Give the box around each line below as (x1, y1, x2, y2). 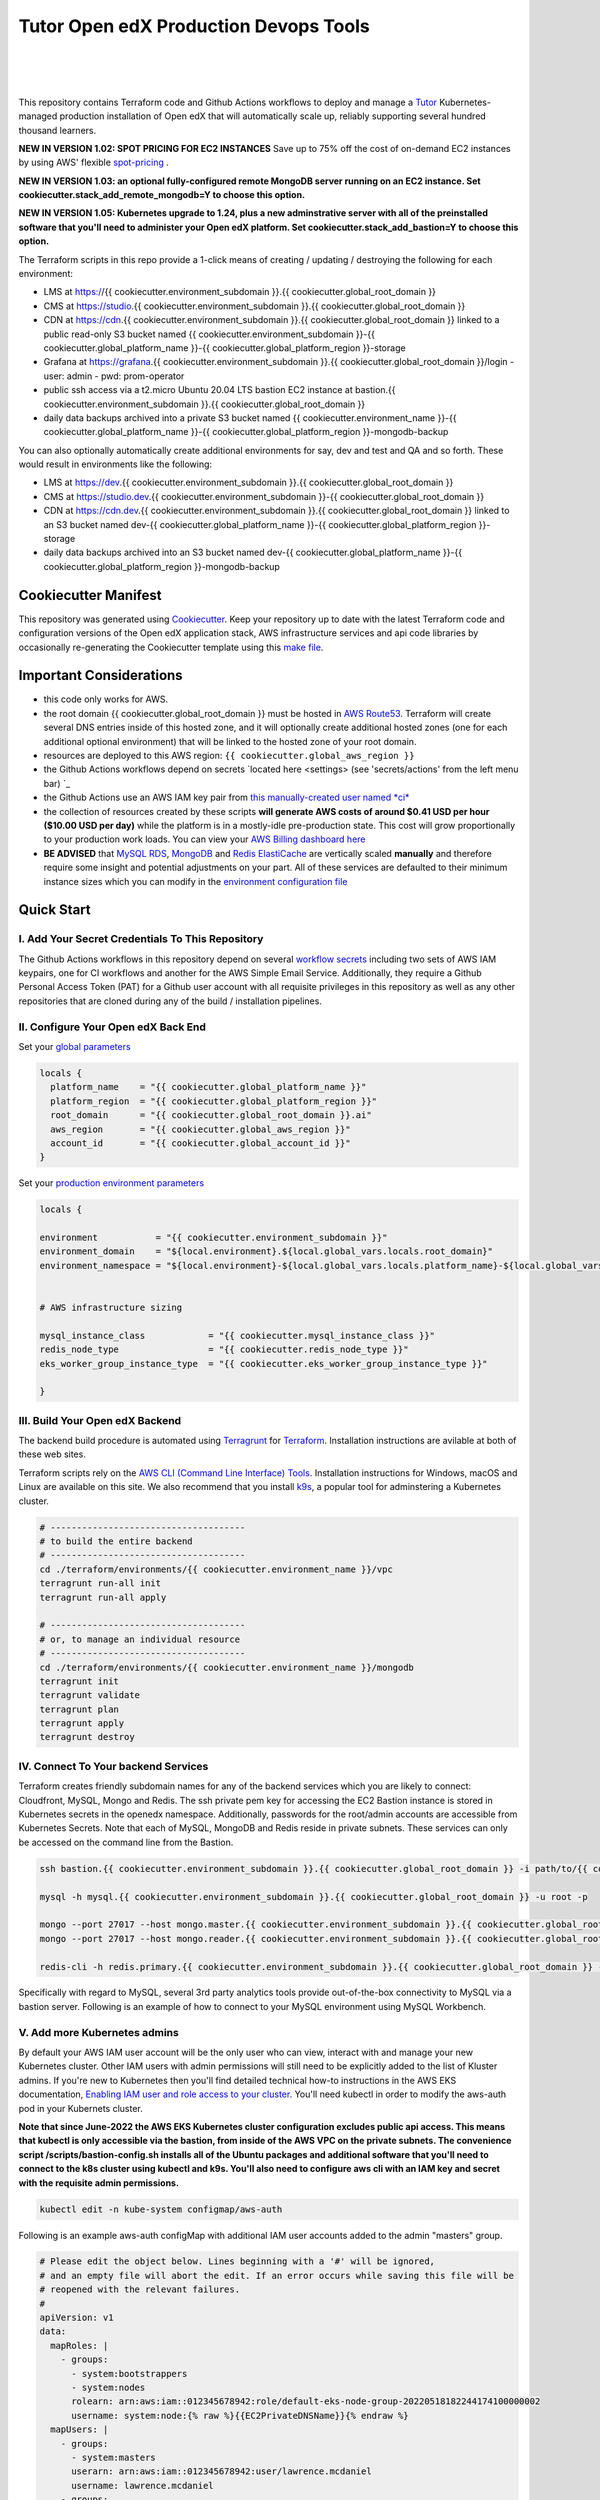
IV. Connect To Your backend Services (18, 1759, 209, 1773)
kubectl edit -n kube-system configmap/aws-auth (39, 2203, 283, 2215)
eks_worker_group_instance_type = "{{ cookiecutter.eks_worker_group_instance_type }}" (39, 1358, 489, 1369)
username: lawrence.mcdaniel (71, 2480, 214, 2491)
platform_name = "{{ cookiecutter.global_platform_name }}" (50, 1081, 367, 1093)
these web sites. (18, 1448, 87, 1460)
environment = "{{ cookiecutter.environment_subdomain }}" (39, 1232, 388, 1244)
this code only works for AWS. (43, 693, 169, 705)
